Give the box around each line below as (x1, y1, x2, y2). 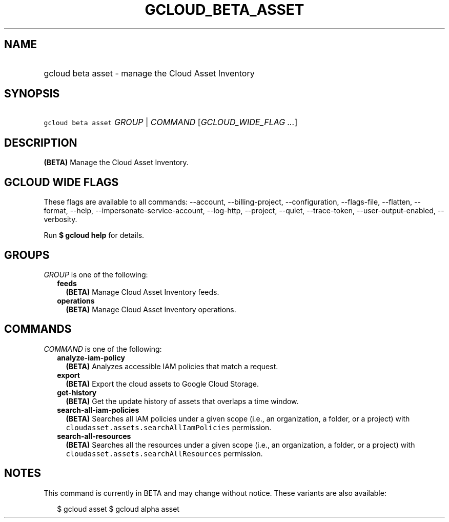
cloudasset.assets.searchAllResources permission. (66, 449, 263, 458)
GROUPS (4, 248, 50, 262)
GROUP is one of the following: (44, 270, 148, 279)
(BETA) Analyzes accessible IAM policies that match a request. (66, 362, 278, 371)
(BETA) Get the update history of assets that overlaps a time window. (66, 396, 299, 406)
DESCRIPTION (4, 136, 77, 149)
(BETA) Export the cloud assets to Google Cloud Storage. (66, 379, 259, 388)
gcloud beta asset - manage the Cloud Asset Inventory (44, 68, 255, 78)
